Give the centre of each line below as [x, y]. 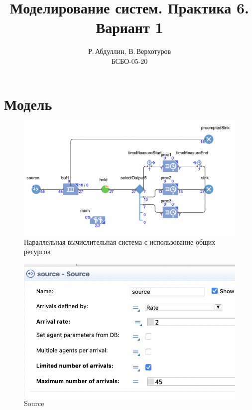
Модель [28, 104]
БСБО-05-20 [129, 61]
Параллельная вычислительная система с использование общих [120, 241]
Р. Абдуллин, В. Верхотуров [129, 51]
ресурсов [37, 251]
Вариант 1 [129, 27]
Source [34, 403]
